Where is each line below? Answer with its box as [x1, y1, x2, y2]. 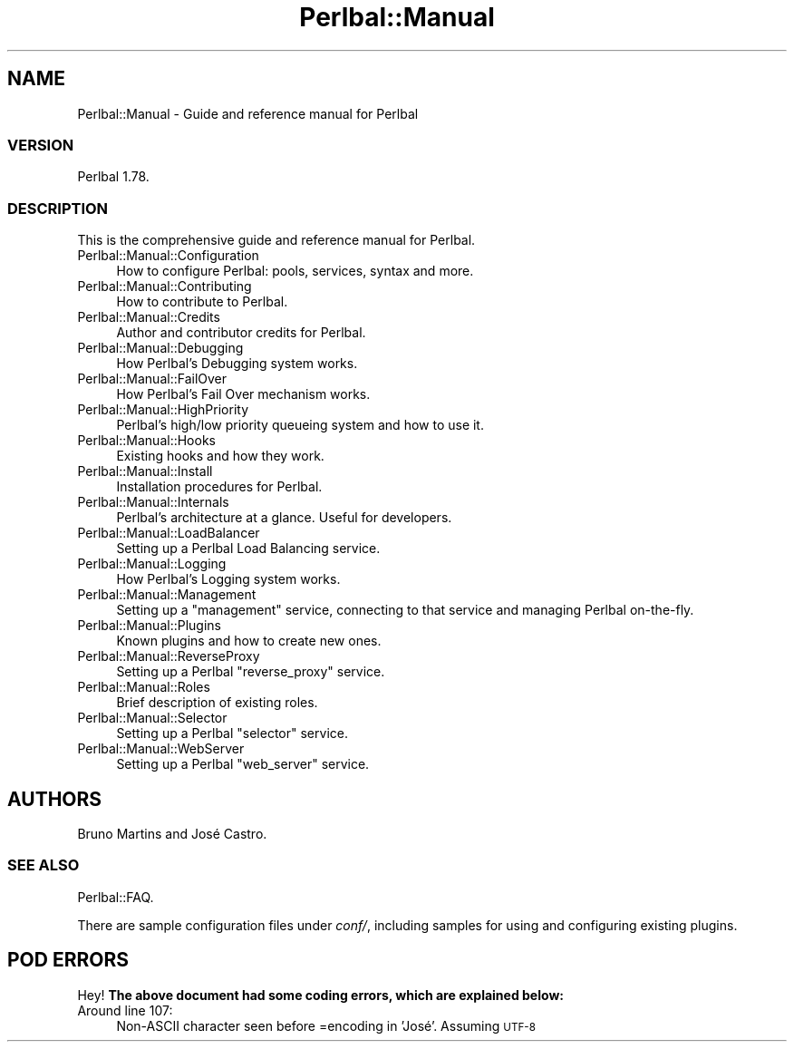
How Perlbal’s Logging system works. [116, 571, 341, 588]
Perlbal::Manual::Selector [77, 710, 228, 726]
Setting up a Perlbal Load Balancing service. [116, 540, 381, 557]
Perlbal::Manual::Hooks [77, 432, 216, 449]
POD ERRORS [7, 948, 129, 972]
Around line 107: [77, 1002, 173, 1018]
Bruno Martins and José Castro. [77, 825, 267, 841]
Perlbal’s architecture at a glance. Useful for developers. [116, 510, 452, 526]
